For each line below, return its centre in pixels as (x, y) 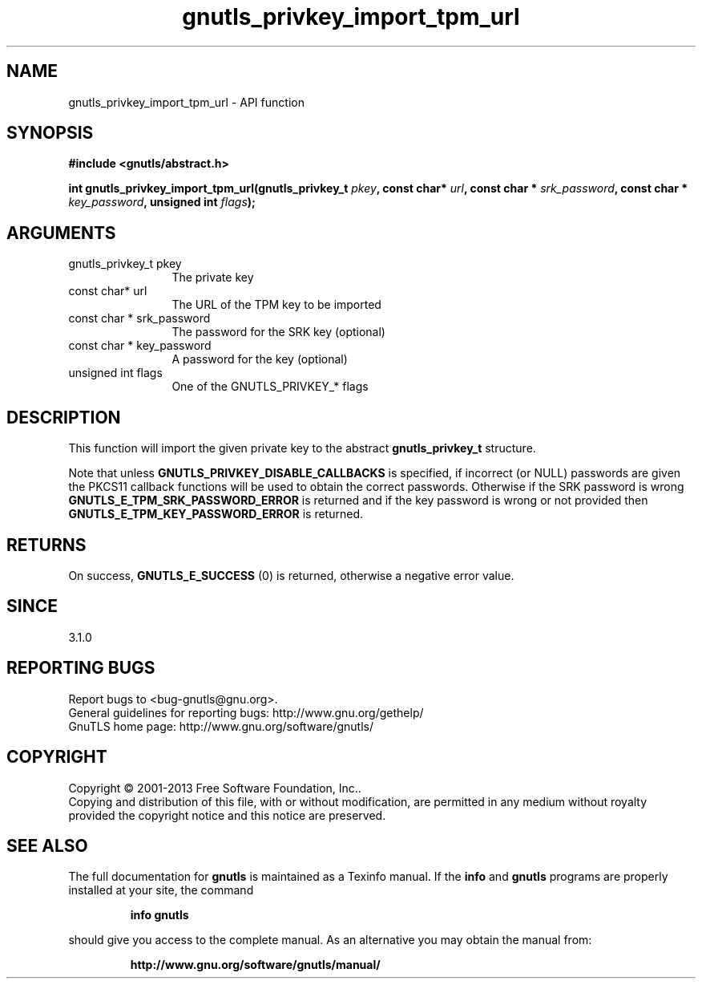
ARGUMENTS (61, 233)
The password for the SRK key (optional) (278, 332)
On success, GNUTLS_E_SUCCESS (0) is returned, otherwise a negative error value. (291, 575)
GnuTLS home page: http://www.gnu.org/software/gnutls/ (221, 726)
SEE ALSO (47, 845)
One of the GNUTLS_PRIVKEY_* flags (270, 387)
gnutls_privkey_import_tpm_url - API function (186, 102)
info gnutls (159, 915)
